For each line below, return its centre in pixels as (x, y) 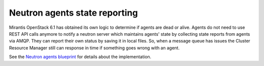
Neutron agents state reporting (73, 13)
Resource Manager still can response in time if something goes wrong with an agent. (94, 48)
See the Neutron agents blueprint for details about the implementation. (80, 57)
